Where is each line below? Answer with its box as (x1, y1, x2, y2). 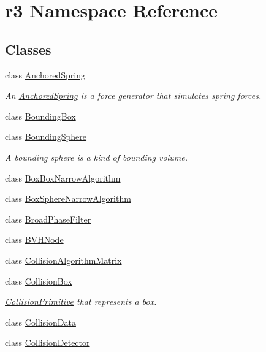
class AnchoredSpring (5, 68, 85, 81)
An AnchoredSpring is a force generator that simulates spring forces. (5, 89, 262, 102)
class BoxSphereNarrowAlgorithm (5, 192, 131, 205)
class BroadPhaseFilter (5, 212, 91, 225)
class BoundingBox (5, 109, 76, 122)
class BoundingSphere (5, 130, 87, 143)
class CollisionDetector (5, 336, 90, 349)
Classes (5, 39, 51, 58)
